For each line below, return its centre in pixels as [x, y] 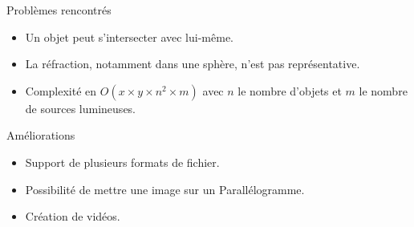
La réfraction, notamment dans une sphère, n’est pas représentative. [193, 64]
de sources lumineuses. [81, 108]
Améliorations [41, 135]
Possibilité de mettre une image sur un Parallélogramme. [165, 189]
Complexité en [61, 90]
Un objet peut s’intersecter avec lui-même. [129, 36]
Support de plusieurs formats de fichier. [122, 162]
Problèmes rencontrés [59, 10]
